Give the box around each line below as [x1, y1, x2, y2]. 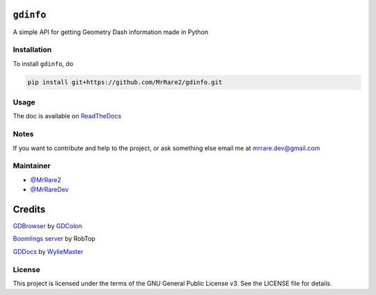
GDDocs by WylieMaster [13, 247, 84, 255]
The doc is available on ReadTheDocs [13, 112, 122, 120]
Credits [13, 203, 46, 215]
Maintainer [13, 161, 51, 170]
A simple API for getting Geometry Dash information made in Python [13, 28, 209, 36]
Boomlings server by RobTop [13, 234, 95, 243]
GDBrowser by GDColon [13, 221, 83, 230]
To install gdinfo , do [13, 59, 74, 67]
